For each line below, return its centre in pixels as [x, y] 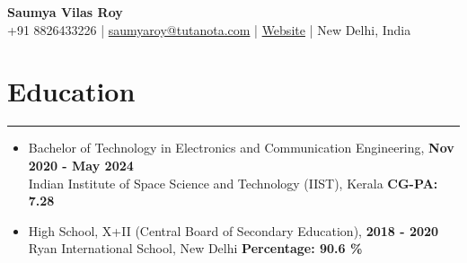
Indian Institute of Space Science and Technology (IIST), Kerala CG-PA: [233, 183]
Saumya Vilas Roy [65, 12]
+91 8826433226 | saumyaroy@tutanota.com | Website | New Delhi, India [209, 29]
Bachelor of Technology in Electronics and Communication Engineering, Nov [241, 148]
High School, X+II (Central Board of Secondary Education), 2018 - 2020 [233, 230]
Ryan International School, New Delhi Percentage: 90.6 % [195, 248]
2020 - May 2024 [81, 165]
